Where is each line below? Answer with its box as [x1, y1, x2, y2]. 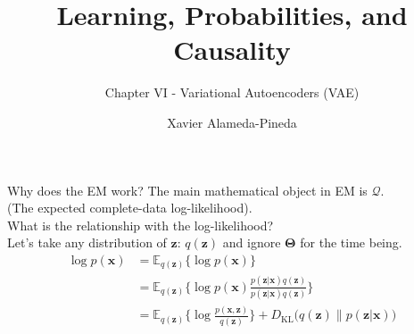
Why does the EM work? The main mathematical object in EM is [7, 180, 368, 199]
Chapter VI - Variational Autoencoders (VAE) [104, 83, 360, 102]
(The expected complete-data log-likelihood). [7, 198, 253, 217]
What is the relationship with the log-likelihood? [7, 215, 274, 234]
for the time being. [300, 233, 402, 252]
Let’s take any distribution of [7, 233, 167, 252]
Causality [173, 31, 291, 68]
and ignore [222, 233, 281, 252]
